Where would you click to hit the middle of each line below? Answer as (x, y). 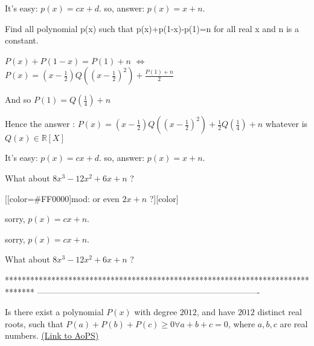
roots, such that (34, 323)
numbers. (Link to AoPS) (52, 335)
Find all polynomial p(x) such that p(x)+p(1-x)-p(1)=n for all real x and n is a (152, 28)
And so (18, 100)
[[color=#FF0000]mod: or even (62, 198)
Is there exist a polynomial (54, 312)
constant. (22, 40)
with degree (156, 312)
